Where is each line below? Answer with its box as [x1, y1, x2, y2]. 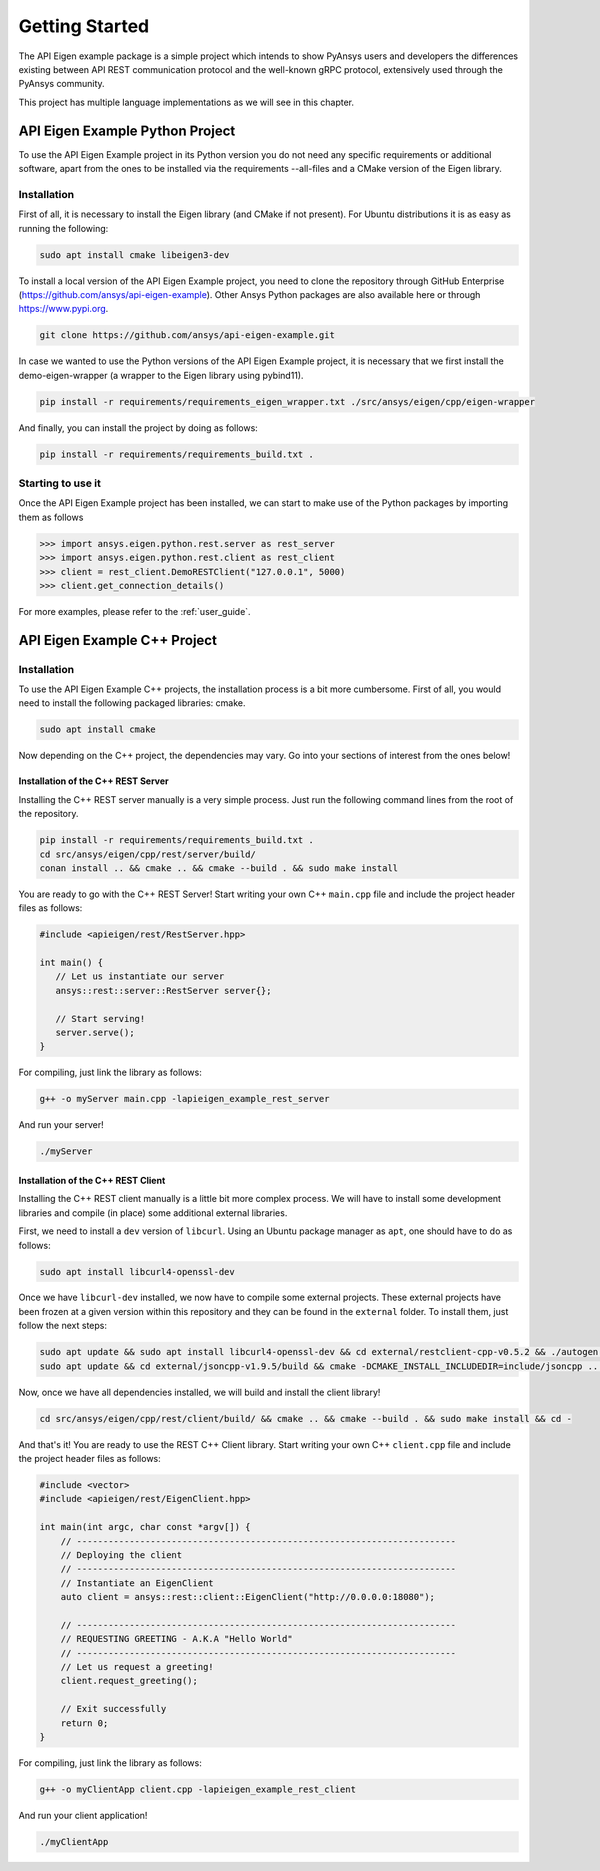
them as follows [18, 511, 84, 523]
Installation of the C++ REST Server [18, 775, 169, 787]
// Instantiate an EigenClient [60, 1577, 214, 1589]
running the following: [18, 222, 109, 234]
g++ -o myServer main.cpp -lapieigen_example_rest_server [39, 1093, 330, 1105]
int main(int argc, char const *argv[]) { [39, 1521, 251, 1533]
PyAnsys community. [18, 78, 105, 90]
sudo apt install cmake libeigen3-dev [39, 249, 230, 260]
